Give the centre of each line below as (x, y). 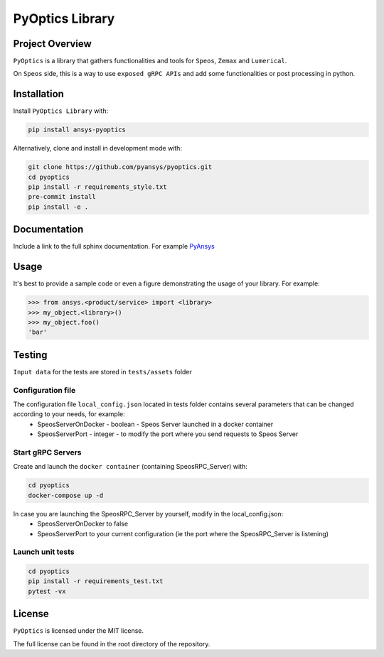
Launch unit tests (44, 552)
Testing (30, 355)
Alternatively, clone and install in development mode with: (98, 148)
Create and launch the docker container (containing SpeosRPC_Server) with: (130, 467)
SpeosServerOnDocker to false (82, 524)
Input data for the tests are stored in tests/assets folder (102, 371)
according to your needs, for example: (69, 414)
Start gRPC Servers (47, 452)
